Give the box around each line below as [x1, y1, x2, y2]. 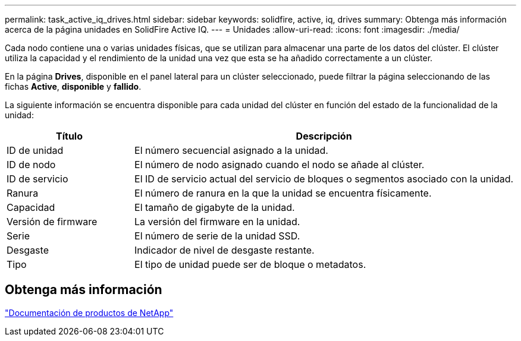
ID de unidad [7, 144, 64, 156]
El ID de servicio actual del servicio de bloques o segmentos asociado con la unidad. [134, 173, 514, 185]
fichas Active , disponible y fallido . [5, 81, 142, 91]
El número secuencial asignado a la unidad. [134, 144, 328, 156]
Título [56, 130, 83, 142]
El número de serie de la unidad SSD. [134, 230, 300, 242]
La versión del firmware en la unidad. [134, 216, 300, 228]
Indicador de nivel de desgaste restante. [134, 244, 315, 256]
